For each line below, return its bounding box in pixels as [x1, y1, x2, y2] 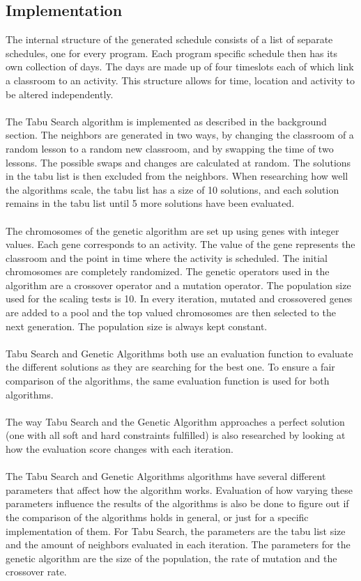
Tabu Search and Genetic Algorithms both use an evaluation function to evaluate [6, 346, 353, 360]
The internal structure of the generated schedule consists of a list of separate [6, 32, 333, 47]
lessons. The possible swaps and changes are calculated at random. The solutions [6, 155, 351, 169]
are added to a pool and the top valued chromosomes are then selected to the [6, 305, 336, 320]
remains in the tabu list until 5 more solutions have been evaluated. [6, 196, 295, 210]
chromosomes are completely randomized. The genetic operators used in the [6, 264, 330, 279]
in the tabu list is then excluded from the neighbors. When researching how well [6, 169, 348, 183]
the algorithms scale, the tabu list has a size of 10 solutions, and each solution [6, 182, 339, 196]
